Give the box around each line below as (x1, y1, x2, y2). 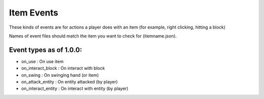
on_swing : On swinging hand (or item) (21, 72, 99, 78)
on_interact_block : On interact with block (21, 66, 105, 71)
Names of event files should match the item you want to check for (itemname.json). (9, 33, 177, 39)
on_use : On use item (21, 58, 64, 64)
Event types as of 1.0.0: (9, 46, 83, 54)
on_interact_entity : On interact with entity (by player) (21, 85, 129, 92)
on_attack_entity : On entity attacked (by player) (21, 79, 118, 85)
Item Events (9, 7, 59, 18)
